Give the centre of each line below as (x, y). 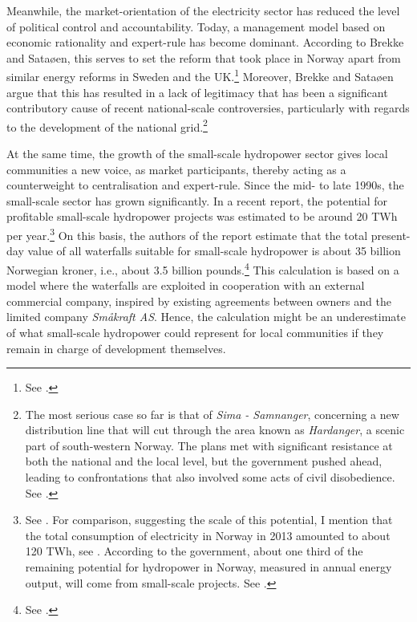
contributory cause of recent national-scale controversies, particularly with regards (208, 108)
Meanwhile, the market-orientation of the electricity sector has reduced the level (203, 10)
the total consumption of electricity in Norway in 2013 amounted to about (208, 535)
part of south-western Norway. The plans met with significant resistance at (209, 445)
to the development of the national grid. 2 (107, 125)
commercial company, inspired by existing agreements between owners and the (199, 301)
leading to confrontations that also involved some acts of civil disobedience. (210, 477)
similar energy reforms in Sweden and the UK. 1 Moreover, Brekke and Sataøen (200, 75)
